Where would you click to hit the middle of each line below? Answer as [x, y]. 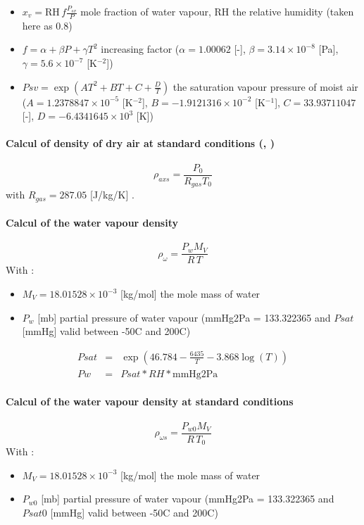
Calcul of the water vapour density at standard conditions [150, 401]
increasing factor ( [140, 49]
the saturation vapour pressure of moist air [265, 86]
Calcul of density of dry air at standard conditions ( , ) [140, 143]
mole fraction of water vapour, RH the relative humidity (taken [217, 11]
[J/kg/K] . [112, 195]
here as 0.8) [47, 25]
